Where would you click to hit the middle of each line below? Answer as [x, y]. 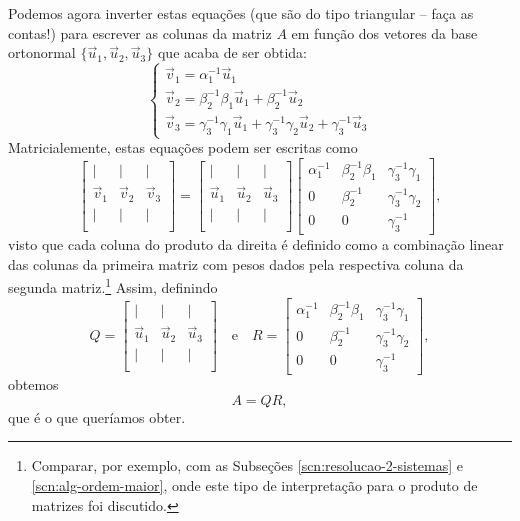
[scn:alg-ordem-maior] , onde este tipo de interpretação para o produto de [254, 485]
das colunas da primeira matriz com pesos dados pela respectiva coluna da [236, 263]
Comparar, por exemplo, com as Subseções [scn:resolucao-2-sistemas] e [247, 465]
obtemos [33, 384]
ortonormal [42, 52]
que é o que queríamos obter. [97, 416]
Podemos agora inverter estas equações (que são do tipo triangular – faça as [241, 13]
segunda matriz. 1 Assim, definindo [113, 286]
